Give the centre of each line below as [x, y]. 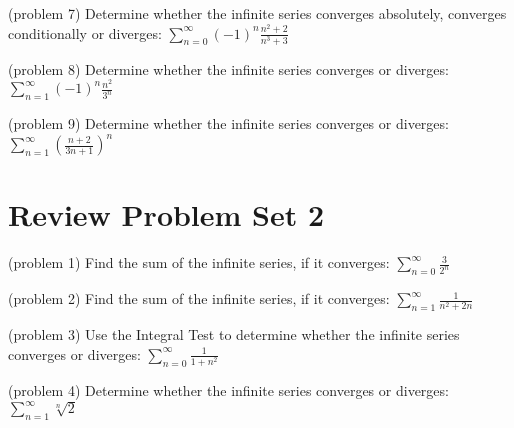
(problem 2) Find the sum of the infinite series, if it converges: [199, 298]
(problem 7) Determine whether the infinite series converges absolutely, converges [257, 13]
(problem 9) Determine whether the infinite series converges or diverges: [228, 123]
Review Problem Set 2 [166, 214]
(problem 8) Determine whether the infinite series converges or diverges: [228, 68]
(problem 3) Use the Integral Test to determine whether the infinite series [234, 334]
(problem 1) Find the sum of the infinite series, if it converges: [199, 262]
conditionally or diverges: [85, 32]
